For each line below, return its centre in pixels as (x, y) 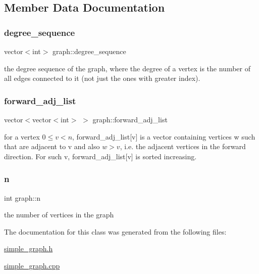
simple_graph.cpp (32, 265)
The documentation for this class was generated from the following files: (115, 231)
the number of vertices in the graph (59, 215)
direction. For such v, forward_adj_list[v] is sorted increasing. (100, 156)
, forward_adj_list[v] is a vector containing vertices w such (164, 136)
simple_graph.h (29, 248)
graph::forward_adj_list (130, 119)
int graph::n (22, 197)
